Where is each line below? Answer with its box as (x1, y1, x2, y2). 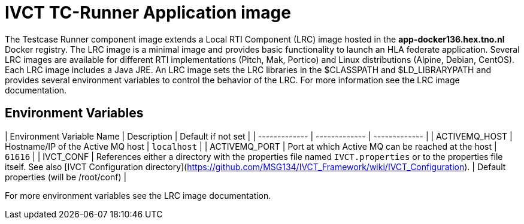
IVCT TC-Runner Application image (5, 2, 291, 23)
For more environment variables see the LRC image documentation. (5, 190, 271, 201)
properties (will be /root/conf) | (5, 171, 127, 182)
